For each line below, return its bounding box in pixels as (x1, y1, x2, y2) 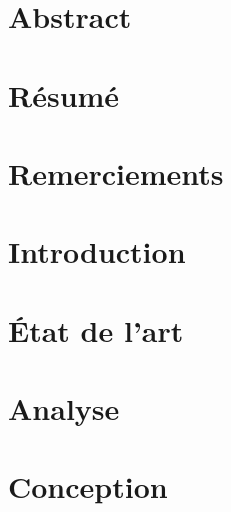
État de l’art (8, 309, 184, 350)
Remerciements (8, 152, 224, 193)
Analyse (8, 388, 120, 429)
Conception (8, 466, 168, 507)
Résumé (8, 74, 120, 115)
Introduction (8, 231, 186, 272)
